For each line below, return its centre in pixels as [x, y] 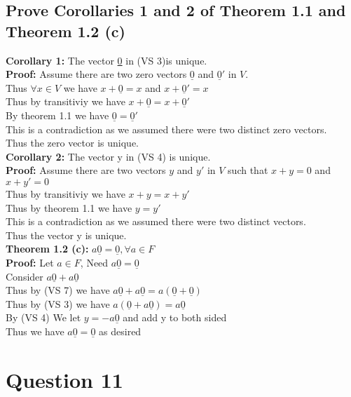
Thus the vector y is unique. [66, 235]
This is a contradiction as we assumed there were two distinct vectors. [156, 221]
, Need [94, 262]
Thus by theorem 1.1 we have [69, 207]
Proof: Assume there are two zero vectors [96, 74]
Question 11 [64, 379]
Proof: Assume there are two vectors [86, 170]
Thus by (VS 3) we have [58, 303]
